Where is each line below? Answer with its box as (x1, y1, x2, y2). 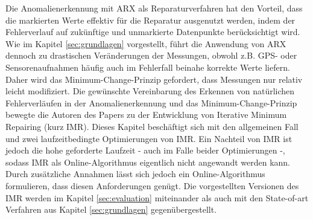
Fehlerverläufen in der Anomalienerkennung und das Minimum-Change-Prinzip (5, 96, 297, 109)
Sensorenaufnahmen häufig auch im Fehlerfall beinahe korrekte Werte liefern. (5, 60, 290, 73)
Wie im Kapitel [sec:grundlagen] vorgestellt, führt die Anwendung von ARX (5, 37, 286, 50)
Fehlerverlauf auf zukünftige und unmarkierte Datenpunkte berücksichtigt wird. (5, 25, 300, 38)
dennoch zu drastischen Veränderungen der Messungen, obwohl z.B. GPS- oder (5, 49, 297, 62)
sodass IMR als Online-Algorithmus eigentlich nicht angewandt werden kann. (5, 155, 290, 168)
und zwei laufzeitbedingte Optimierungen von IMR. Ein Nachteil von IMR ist (5, 132, 292, 144)
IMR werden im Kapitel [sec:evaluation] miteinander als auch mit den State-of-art (5, 191, 309, 204)
